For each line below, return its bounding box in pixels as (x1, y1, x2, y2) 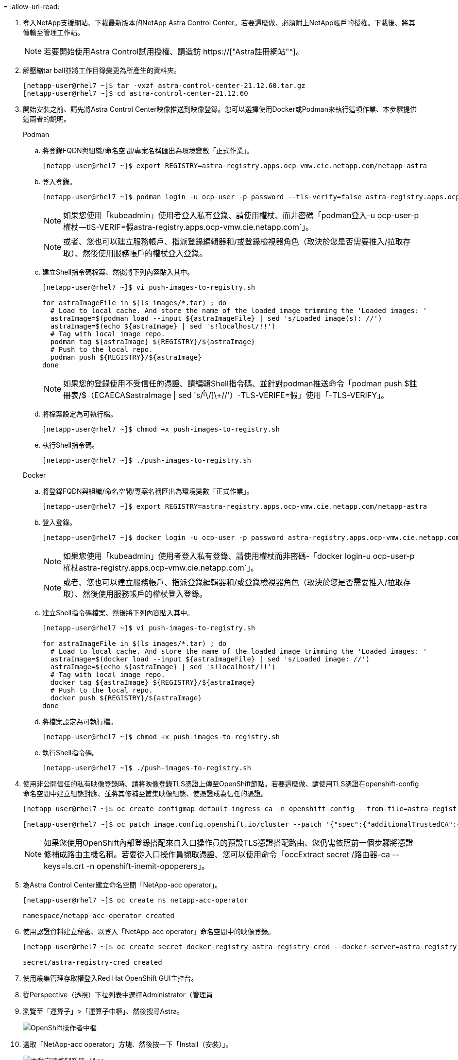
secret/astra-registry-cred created (23, 958, 162, 967)
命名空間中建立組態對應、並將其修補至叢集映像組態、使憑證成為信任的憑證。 (23, 789, 268, 798)
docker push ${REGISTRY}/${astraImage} (50, 694, 202, 702)
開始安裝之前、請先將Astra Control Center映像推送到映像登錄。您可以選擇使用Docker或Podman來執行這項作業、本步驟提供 (23, 105, 417, 113)
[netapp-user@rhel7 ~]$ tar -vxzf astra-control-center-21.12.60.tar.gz (23, 82, 305, 89)
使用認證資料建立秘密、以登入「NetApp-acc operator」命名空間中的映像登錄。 (23, 927, 275, 936)
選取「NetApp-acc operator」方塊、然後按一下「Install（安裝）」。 (23, 1040, 233, 1049)
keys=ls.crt (44, 861, 85, 871)
